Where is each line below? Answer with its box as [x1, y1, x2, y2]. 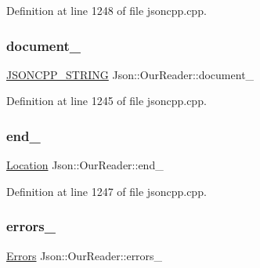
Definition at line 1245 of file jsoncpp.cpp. [6, 92, 207, 109]
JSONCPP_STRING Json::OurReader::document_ [6, 66, 255, 82]
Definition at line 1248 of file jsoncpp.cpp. [6, 2, 207, 18]
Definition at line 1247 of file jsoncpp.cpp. [6, 183, 207, 199]
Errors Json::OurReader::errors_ [6, 247, 163, 263]
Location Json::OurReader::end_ [6, 157, 164, 173]
